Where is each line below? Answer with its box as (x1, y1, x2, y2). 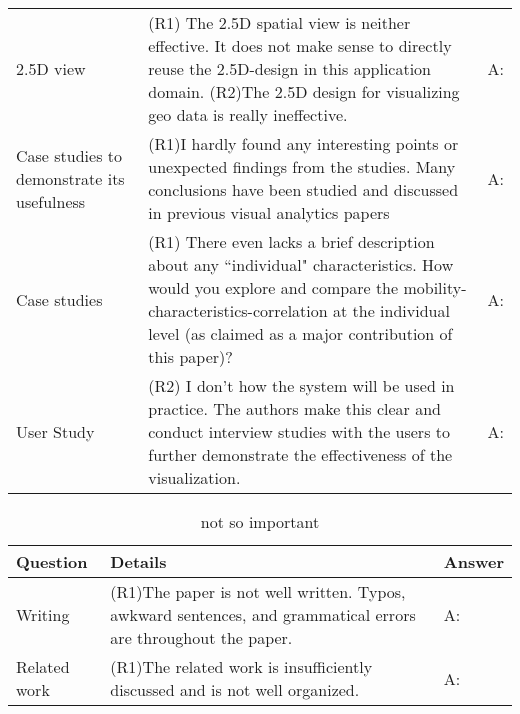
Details (110, 550, 167, 573)
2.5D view (16, 57, 86, 80)
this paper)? (148, 345, 233, 368)
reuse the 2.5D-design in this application (148, 57, 432, 80)
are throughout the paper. (110, 626, 293, 649)
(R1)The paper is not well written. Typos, (110, 580, 406, 603)
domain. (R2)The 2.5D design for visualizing (148, 80, 460, 103)
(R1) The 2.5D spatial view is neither (148, 11, 411, 34)
